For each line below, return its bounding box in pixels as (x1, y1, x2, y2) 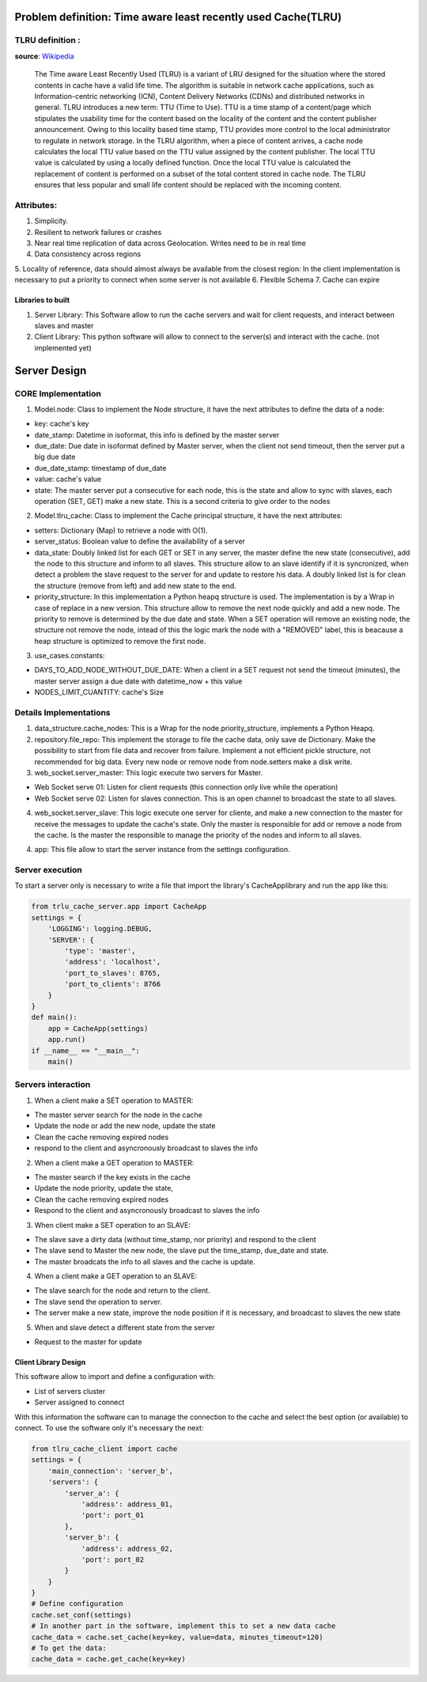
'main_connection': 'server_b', (47, 1466, 174, 1476)
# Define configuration (31, 1599, 124, 1608)
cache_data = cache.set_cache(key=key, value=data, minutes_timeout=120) (31, 1632, 323, 1642)
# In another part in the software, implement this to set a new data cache (31, 1622, 336, 1631)
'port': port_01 (81, 1511, 145, 1520)
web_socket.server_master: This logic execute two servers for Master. (34, 767, 263, 777)
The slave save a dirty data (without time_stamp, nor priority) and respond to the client (34, 1234, 316, 1244)
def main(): (31, 1013, 78, 1022)
